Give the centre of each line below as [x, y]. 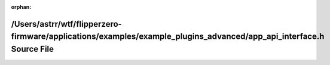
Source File [32, 49]
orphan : [21, 7]
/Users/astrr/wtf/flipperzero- [66, 24]
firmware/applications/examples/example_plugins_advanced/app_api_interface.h [168, 37]
